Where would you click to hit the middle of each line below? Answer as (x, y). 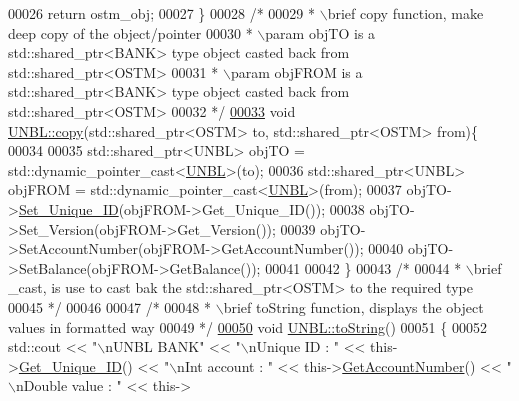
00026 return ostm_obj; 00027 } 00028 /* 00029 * (162, 13)
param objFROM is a (296, 71)
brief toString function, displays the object (353, 306)
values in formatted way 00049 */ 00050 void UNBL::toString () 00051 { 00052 (247, 326)
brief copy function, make (405, 13)
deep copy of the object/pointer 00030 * (130, 32)
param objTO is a (320, 32)
